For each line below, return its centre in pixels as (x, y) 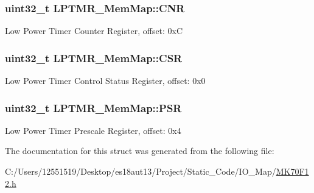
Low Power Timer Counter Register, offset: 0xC (94, 31)
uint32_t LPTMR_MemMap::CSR (94, 58)
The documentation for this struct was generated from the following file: (140, 151)
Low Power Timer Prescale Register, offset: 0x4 (93, 130)
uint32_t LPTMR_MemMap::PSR (93, 107)
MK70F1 (292, 171)
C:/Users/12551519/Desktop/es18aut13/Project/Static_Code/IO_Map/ (141, 171)
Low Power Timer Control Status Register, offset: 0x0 (105, 81)
